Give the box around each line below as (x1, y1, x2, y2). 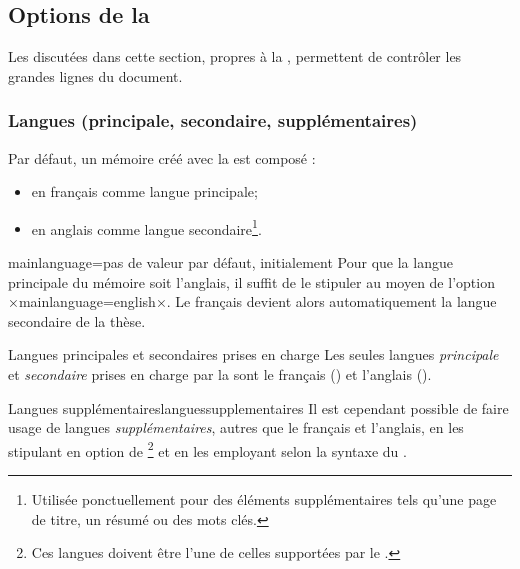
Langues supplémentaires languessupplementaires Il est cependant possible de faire (8, 397, 509, 418)
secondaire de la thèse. (8, 310, 146, 331)
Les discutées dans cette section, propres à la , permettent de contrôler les (8, 46, 462, 67)
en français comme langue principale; (31, 181, 258, 202)
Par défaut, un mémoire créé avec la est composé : (8, 147, 316, 168)
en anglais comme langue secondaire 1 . (31, 215, 262, 239)
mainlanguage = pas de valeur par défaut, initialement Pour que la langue (8, 252, 453, 273)
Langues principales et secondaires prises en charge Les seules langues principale (8, 344, 499, 365)
